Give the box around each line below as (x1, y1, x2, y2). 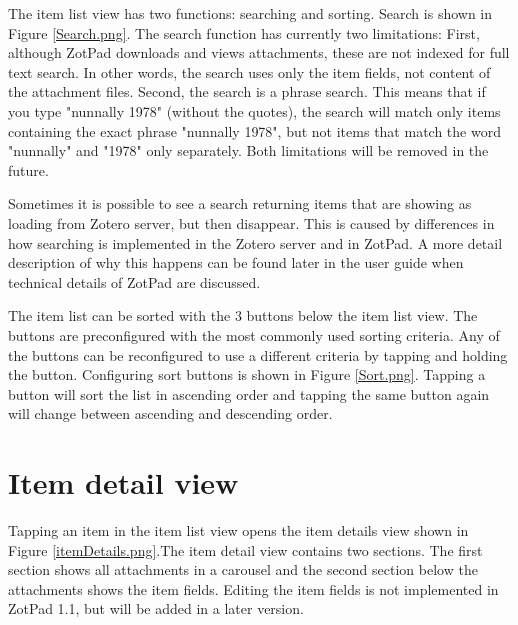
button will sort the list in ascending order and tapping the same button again (8, 383, 490, 404)
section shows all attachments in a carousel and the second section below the (8, 559, 478, 580)
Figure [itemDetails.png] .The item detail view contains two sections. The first (8, 539, 483, 560)
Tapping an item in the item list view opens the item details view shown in (8, 520, 469, 540)
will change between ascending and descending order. (8, 403, 333, 424)
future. (8, 159, 49, 180)
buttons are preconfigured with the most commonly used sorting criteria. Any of (8, 324, 500, 345)
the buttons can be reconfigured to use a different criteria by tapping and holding (8, 344, 508, 365)
